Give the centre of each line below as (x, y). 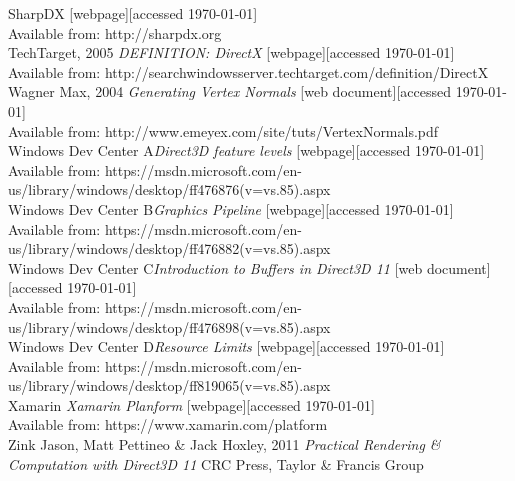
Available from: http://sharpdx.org (115, 32)
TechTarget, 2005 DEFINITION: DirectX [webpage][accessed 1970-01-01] (231, 52)
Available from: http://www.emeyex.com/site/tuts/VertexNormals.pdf (223, 130)
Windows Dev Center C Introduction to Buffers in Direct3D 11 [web (215, 267)
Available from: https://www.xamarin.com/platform (168, 424)
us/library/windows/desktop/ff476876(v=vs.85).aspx (169, 189)
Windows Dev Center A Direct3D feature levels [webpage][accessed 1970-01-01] (246, 150)
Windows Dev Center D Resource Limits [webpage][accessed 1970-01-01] (226, 346)
